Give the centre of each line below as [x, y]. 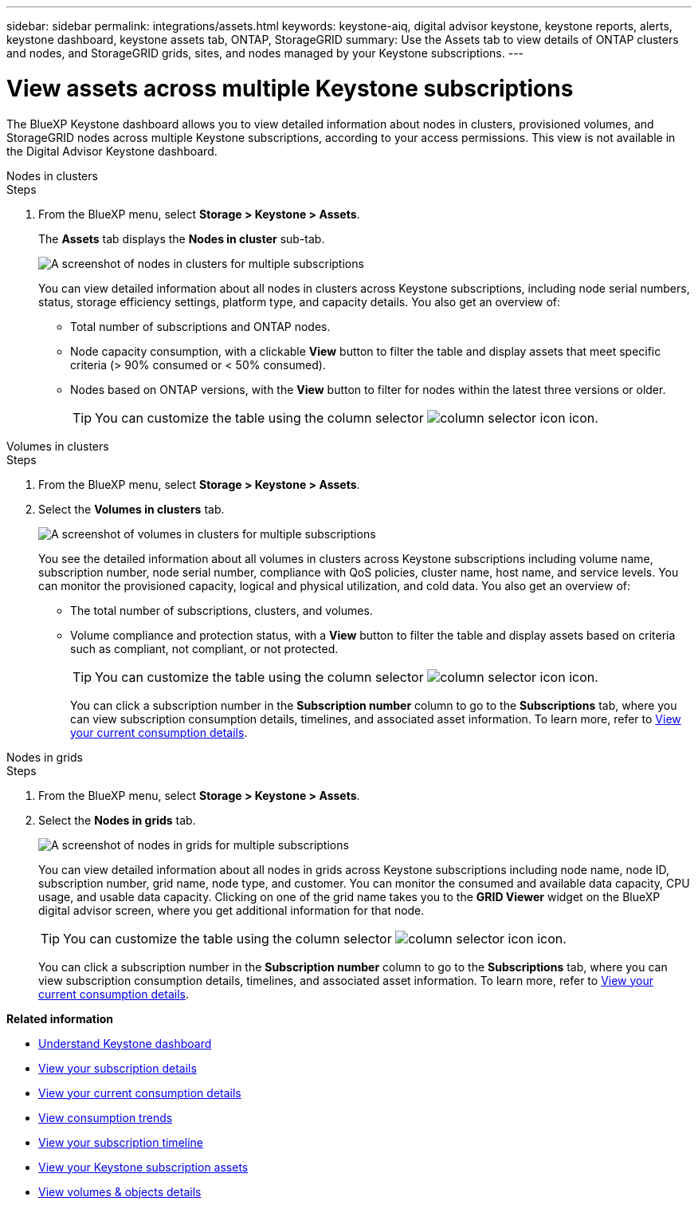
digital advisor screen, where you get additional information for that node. [231, 910]
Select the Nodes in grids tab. [117, 820]
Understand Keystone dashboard [125, 1043]
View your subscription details [118, 1068]
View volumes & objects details [120, 1191]
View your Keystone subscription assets [143, 1167]
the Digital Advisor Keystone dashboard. [112, 151]
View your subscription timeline [121, 1142]
